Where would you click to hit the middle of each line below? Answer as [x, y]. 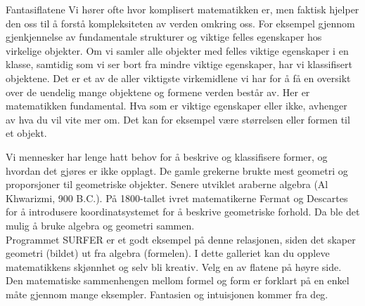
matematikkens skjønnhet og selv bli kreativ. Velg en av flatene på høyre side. [174, 266]
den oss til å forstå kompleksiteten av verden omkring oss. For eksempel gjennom [180, 23]
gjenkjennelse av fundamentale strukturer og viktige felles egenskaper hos [164, 37]
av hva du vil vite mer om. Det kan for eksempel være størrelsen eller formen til [178, 119]
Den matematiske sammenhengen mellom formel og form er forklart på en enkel [178, 280]
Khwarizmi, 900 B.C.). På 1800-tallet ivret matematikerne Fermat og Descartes [177, 198]
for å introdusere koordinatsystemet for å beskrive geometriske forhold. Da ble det [183, 212]
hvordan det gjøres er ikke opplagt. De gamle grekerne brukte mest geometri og [177, 170]
